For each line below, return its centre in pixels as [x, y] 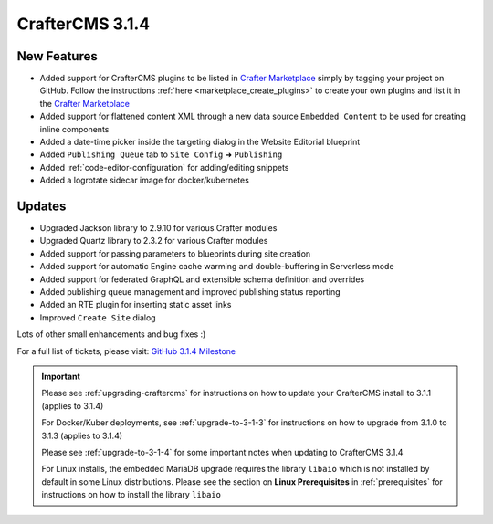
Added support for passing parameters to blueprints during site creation [175, 253]
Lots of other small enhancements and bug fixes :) [111, 334]
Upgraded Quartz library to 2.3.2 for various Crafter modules [154, 241]
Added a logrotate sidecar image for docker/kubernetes [145, 180]
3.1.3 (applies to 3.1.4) [82, 435]
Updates [42, 206]
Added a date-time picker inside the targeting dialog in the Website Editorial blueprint [200, 142]
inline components [74, 129]
